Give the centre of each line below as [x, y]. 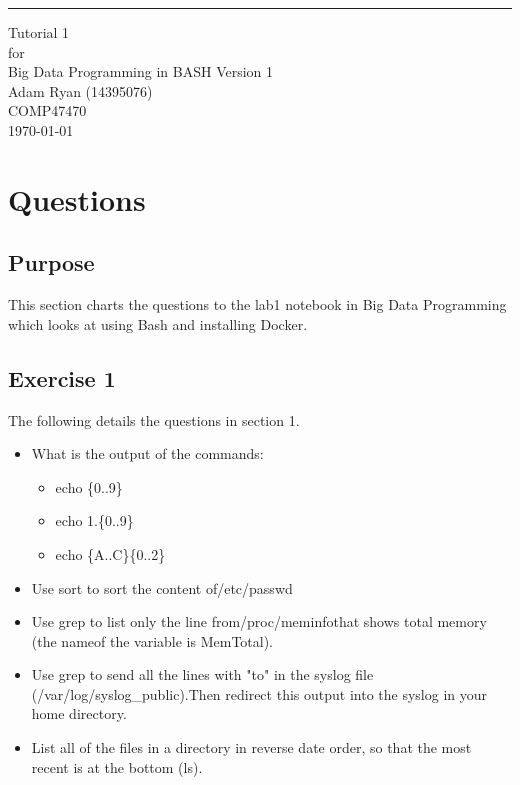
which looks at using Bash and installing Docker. [158, 323]
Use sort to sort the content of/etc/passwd [162, 587]
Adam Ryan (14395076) [80, 90]
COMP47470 [47, 110]
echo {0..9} [89, 486]
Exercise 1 [62, 377]
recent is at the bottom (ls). [117, 766]
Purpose [51, 262]
